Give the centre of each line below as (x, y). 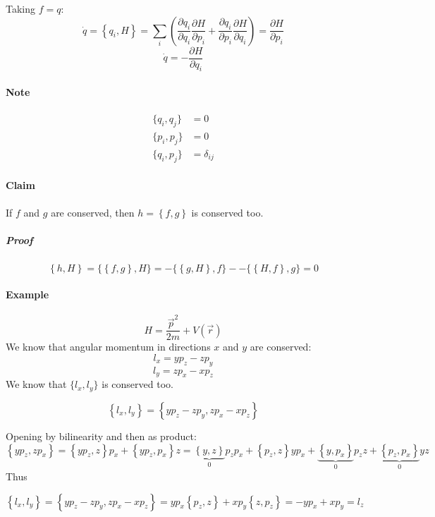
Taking (21, 8)
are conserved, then (93, 212)
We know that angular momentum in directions (108, 347)
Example (27, 294)
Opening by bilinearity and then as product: (101, 436)
